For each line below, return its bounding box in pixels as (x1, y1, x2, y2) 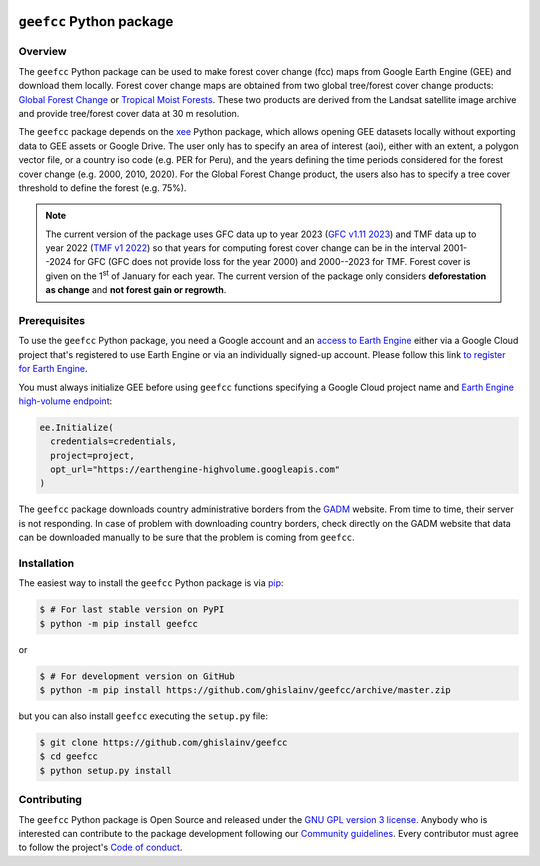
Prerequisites (18, 314, 85, 327)
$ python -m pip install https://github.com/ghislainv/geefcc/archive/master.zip (39, 685, 452, 696)
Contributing (18, 793, 82, 807)
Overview (18, 45, 67, 59)
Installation (18, 556, 75, 570)
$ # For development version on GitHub (39, 670, 235, 682)
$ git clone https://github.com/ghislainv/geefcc (39, 737, 288, 749)
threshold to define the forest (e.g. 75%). (18, 181, 187, 194)
